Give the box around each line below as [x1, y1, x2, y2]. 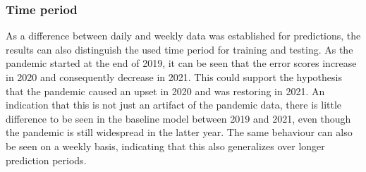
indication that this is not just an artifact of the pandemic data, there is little [6, 97, 342, 112]
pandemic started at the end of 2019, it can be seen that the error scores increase [6, 56, 357, 70]
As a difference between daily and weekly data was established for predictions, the [6, 28, 361, 43]
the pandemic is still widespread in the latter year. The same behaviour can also [6, 125, 353, 140]
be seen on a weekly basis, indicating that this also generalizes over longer [6, 138, 325, 153]
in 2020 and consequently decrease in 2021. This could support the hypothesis [6, 70, 342, 84]
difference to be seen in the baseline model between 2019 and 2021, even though [6, 111, 351, 125]
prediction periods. [6, 152, 87, 167]
